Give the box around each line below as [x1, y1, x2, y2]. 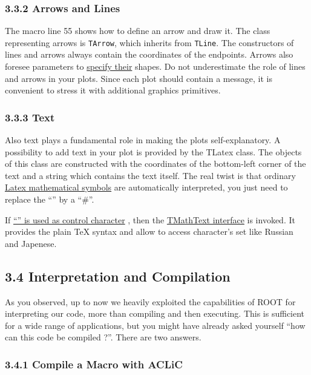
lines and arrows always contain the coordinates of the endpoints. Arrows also [5, 48, 293, 61]
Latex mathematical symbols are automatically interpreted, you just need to [5, 181, 288, 194]
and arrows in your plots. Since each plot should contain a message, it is [5, 72, 272, 84]
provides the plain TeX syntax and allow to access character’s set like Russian [5, 225, 293, 238]
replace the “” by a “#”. [5, 193, 94, 206]
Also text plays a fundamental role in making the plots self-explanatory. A [5, 133, 281, 146]
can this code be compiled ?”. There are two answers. [5, 331, 201, 343]
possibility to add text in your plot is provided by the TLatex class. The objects [5, 145, 302, 158]
